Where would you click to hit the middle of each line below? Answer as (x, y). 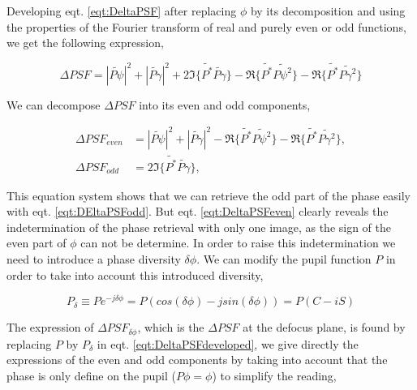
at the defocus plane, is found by (324, 327)
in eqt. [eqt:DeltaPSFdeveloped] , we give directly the (228, 343)
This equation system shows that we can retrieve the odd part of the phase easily (208, 195)
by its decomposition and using (328, 11)
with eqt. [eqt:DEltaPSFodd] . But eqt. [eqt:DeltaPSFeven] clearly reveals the (198, 211)
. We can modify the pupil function (284, 258)
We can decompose (54, 104)
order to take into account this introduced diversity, (135, 274)
